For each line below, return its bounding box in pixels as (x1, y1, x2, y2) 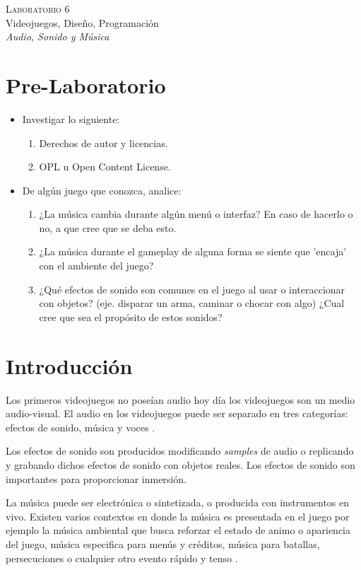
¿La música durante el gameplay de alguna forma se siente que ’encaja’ (39, 244, 347, 259)
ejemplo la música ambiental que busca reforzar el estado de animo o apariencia (6, 523, 351, 537)
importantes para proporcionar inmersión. (6, 471, 187, 486)
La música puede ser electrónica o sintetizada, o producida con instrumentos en (6, 495, 350, 510)
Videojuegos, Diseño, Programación (6, 15, 159, 30)
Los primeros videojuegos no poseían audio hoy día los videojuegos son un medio (6, 392, 355, 407)
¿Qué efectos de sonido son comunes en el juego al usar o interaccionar (39, 281, 345, 296)
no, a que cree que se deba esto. (39, 220, 177, 235)
